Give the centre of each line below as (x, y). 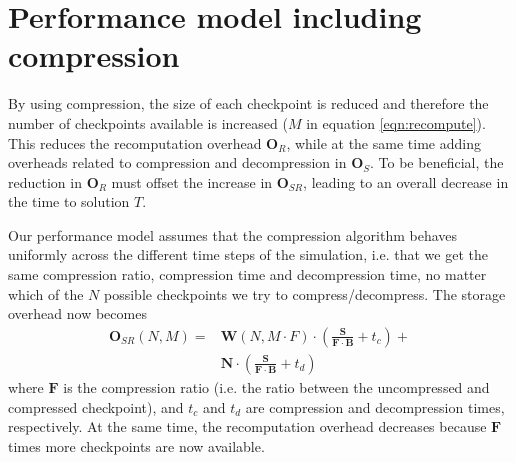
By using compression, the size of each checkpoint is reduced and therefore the (248, 103)
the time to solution (69, 201)
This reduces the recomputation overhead (135, 142)
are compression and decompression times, (375, 406)
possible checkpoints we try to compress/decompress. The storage (305, 293)
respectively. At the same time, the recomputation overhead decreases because (247, 426)
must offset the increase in (192, 181)
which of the (46, 293)
